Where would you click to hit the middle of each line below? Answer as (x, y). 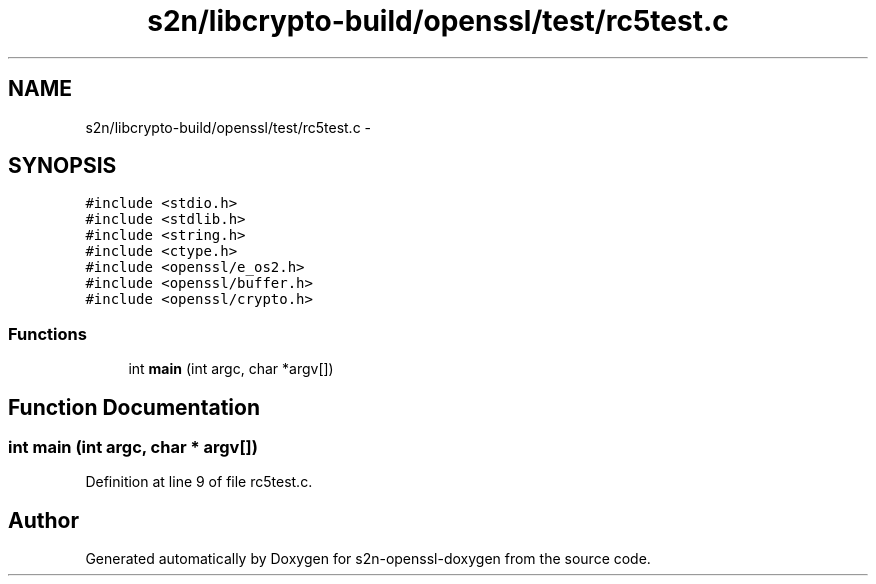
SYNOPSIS (62, 166)
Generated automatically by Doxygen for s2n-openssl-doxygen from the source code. (368, 559)
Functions (47, 333)
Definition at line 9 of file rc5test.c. (199, 482)
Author (43, 520)
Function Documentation (134, 407)
